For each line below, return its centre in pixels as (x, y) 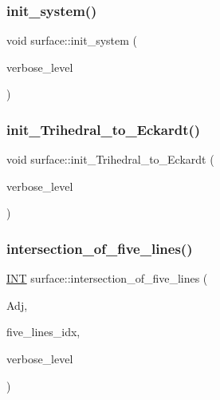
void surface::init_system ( (72, 40)
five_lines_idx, (43, 332)
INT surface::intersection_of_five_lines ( (107, 278)
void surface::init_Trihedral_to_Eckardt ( (110, 159)
